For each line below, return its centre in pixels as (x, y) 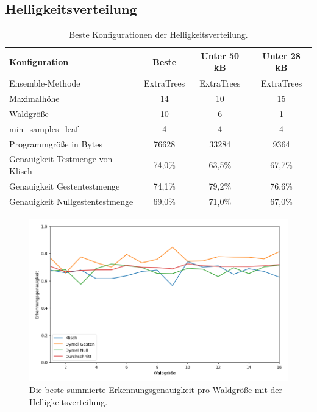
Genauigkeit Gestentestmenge (65, 186)
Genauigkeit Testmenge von (61, 159)
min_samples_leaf (44, 128)
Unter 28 (281, 55)
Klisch (21, 171)
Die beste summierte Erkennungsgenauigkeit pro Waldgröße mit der (156, 389)
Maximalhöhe (34, 98)
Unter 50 (220, 55)
